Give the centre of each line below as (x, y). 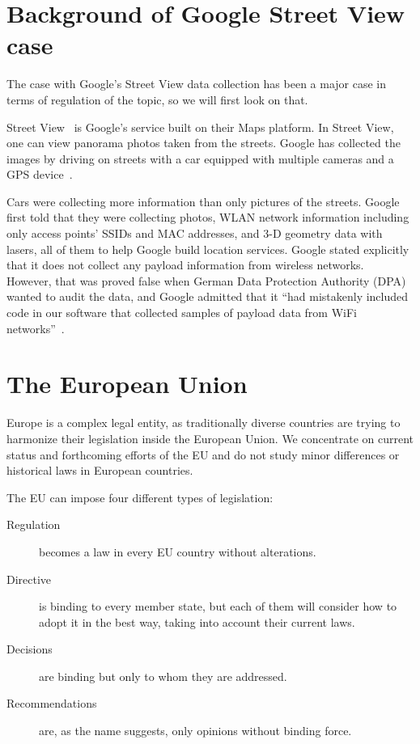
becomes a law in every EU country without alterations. (178, 551)
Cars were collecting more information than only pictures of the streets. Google (203, 201)
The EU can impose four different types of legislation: (140, 497)
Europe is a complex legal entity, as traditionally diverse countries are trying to (204, 423)
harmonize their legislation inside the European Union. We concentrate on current (210, 438)
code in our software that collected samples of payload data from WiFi (182, 313)
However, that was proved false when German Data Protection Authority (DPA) (206, 280)
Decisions (30, 649)
